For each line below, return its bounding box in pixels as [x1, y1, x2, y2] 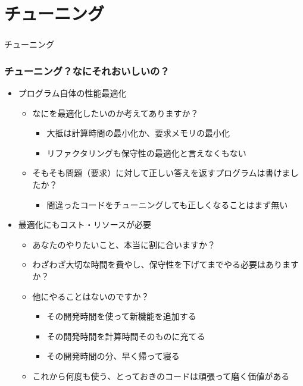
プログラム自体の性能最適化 [18, 87, 127, 99]
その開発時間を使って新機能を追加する [46, 310, 196, 322]
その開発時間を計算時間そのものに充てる [46, 329, 205, 342]
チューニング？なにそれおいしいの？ [4, 63, 170, 78]
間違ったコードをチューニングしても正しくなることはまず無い [46, 198, 288, 211]
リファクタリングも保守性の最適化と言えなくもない [46, 146, 246, 159]
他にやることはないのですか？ [32, 290, 149, 302]
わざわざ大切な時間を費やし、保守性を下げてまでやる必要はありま [32, 258, 290, 271]
